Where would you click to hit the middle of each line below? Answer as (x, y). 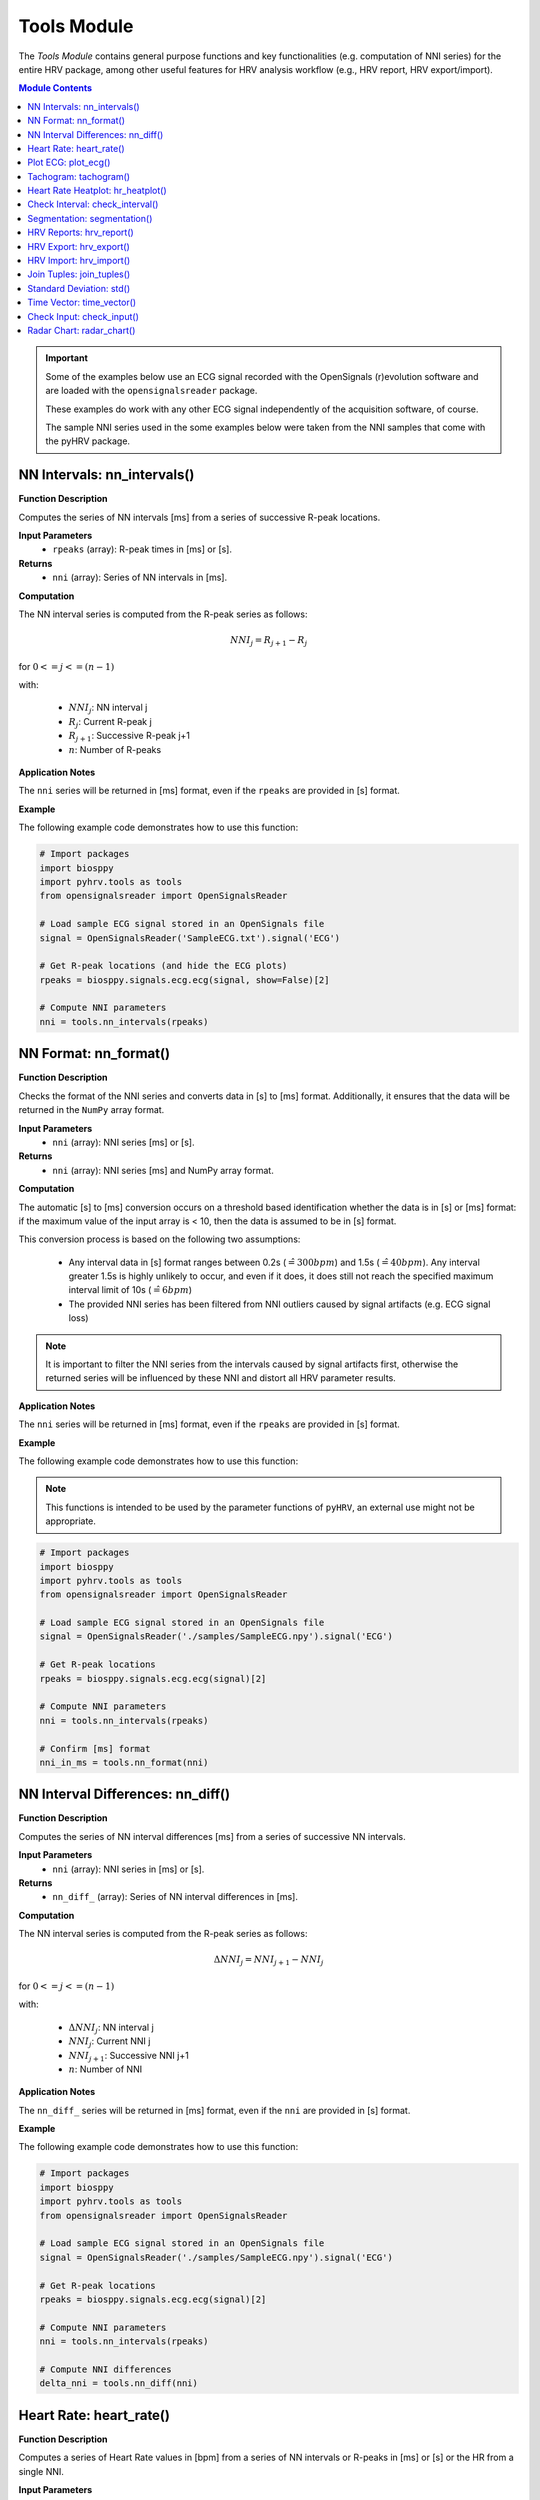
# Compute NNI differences (105, 2369)
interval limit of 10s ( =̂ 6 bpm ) (130, 1290)
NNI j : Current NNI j (109, 2042)
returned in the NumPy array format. (91, 1110)
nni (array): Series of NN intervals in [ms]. (140, 577)
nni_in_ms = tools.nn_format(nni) (124, 1762)
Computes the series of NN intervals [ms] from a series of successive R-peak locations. (199, 517)
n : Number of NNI (105, 2069)
